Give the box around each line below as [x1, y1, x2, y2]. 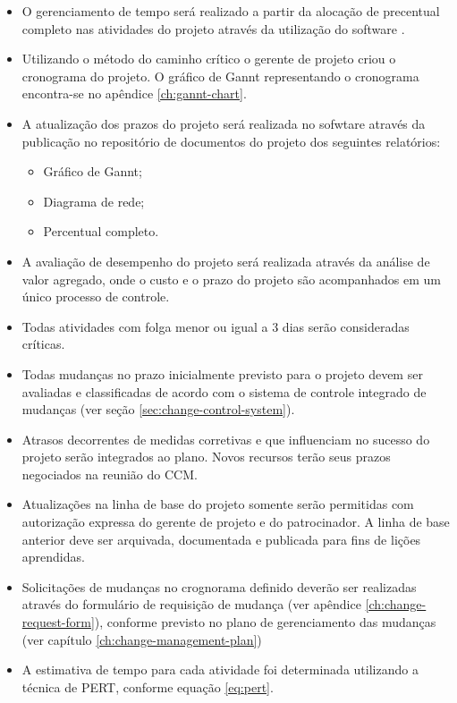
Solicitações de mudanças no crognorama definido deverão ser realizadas [21, 577, 417, 596]
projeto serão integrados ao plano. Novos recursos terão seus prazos [21, 447, 391, 466]
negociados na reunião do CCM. [21, 464, 198, 483]
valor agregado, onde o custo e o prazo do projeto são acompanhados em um [21, 269, 441, 288]
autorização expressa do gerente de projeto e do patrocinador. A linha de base [21, 512, 450, 531]
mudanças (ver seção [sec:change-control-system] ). [21, 400, 295, 419]
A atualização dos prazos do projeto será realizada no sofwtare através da [21, 114, 426, 132]
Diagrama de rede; [43, 191, 145, 210]
